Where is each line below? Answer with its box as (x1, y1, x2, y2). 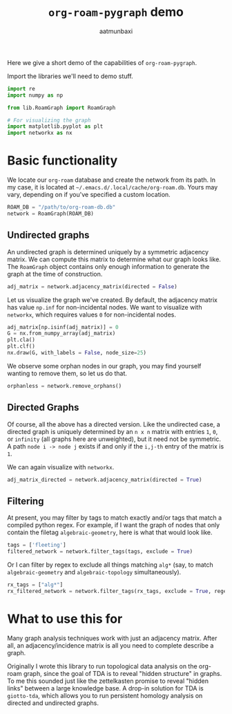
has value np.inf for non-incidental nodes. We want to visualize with (7, 303, 202, 311)
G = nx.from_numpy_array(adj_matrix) (7, 330, 116, 337)
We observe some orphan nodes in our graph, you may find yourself (7, 361, 202, 370)
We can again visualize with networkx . (7, 462, 115, 471)
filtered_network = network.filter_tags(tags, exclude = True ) (7, 548, 193, 555)
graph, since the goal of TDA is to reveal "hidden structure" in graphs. (23, 669, 222, 677)
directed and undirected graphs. (7, 699, 99, 707)
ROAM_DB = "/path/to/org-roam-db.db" (7, 204, 116, 211)
